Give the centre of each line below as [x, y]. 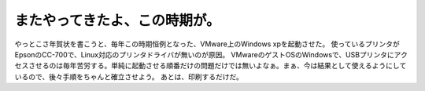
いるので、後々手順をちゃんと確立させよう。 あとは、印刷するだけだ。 [129, 76]
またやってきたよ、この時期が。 [117, 20]
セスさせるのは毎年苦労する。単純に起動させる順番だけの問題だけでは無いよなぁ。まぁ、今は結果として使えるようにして [211, 66]
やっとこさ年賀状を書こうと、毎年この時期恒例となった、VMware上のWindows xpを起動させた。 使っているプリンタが [207, 44]
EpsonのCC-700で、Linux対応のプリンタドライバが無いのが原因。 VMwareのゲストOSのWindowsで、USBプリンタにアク [211, 54]
